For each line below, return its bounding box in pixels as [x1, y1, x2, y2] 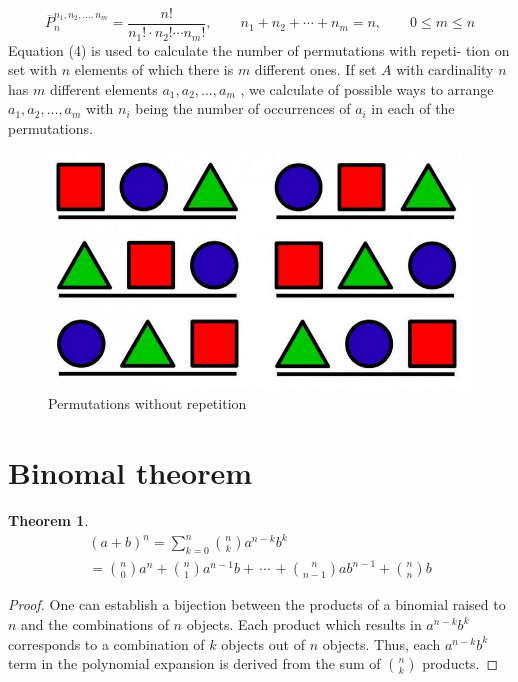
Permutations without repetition [48, 393, 247, 414]
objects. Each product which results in [186, 614, 422, 635]
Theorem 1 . [8, 510, 89, 530]
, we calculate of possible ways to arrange [240, 78, 494, 99]
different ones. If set [254, 59, 377, 80]
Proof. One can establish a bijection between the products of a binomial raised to [8, 594, 506, 615]
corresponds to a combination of [8, 633, 205, 654]
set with [8, 59, 58, 80]
